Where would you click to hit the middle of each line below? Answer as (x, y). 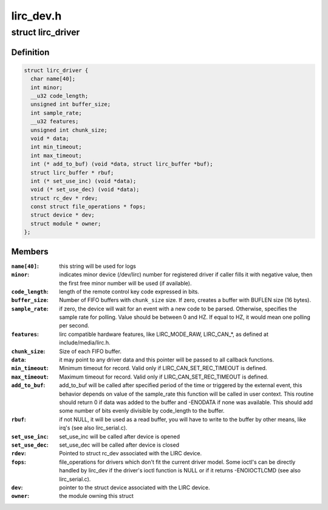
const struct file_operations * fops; (88, 207)
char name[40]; (53, 79)
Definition (30, 52)
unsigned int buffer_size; (71, 104)
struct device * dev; (63, 215)
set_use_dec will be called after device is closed (119, 445)
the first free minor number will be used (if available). (125, 283)
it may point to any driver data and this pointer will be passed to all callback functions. (167, 360)
